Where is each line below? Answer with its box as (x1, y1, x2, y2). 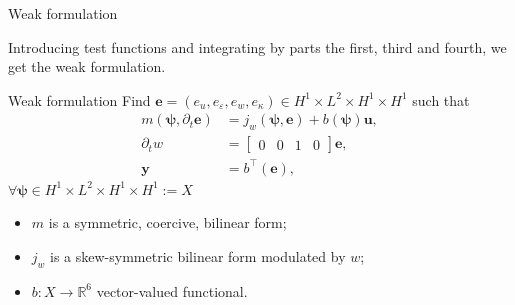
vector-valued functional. (96, 280, 248, 301)
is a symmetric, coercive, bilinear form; (48, 212, 287, 233)
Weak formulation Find (8, 89, 151, 110)
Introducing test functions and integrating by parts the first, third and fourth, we (8, 36, 507, 57)
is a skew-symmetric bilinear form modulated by (50, 245, 346, 266)
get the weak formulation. (8, 56, 166, 77)
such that (412, 89, 470, 110)
